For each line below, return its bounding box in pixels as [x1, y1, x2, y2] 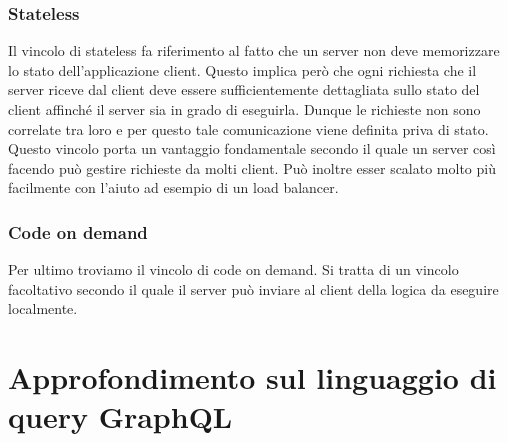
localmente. [8, 298, 78, 319]
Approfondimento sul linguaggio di [8, 357, 497, 398]
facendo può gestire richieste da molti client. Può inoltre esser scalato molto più [8, 157, 496, 178]
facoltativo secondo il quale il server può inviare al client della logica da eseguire [8, 278, 499, 299]
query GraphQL [8, 396, 233, 437]
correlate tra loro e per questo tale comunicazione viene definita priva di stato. [8, 118, 489, 139]
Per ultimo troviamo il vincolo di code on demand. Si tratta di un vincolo [8, 259, 459, 280]
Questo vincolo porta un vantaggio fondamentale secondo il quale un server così [8, 138, 496, 159]
